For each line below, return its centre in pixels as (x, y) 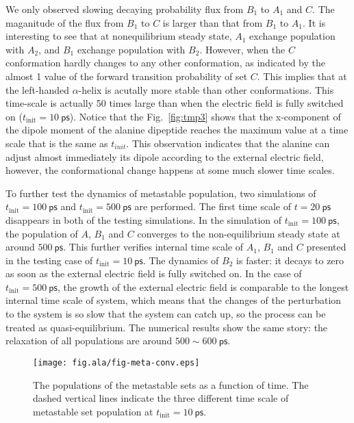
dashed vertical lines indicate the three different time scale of (161, 398)
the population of (42, 233)
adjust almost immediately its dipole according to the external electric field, (165, 156)
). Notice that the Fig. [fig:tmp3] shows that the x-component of (205, 116)
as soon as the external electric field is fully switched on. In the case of (154, 273)
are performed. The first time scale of (213, 206)
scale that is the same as (57, 143)
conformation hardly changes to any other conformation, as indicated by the (166, 63)
